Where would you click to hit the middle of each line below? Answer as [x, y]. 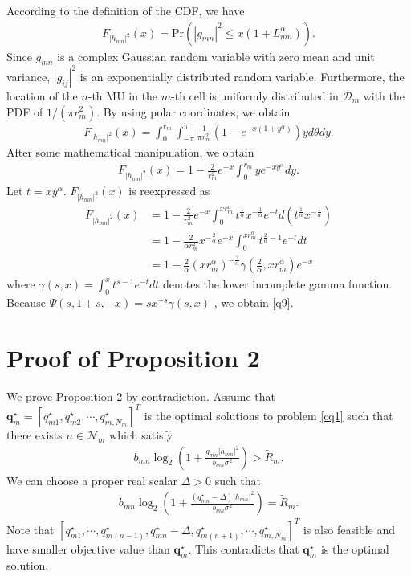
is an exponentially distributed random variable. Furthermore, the [242, 76]
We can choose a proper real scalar [92, 480]
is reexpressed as [169, 191]
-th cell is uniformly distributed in [255, 95]
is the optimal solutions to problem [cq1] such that [269, 415]
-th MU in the [123, 95]
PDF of [25, 111]
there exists [35, 434]
